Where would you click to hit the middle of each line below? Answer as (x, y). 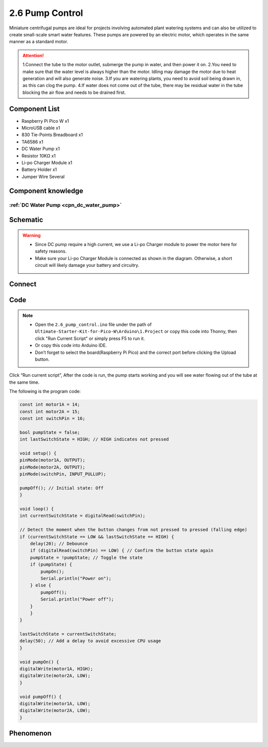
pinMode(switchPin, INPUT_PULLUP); (63, 474)
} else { (41, 585)
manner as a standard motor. (39, 42)
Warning (32, 235)
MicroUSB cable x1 (41, 128)
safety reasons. (51, 251)
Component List (34, 109)
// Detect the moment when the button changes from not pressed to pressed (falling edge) (134, 530)
